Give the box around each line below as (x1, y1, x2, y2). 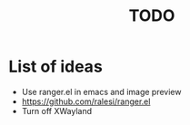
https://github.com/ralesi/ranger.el (21, 96, 151, 107)
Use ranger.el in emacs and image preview (21, 86, 182, 97)
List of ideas (8, 56, 104, 77)
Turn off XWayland (21, 105, 93, 116)
